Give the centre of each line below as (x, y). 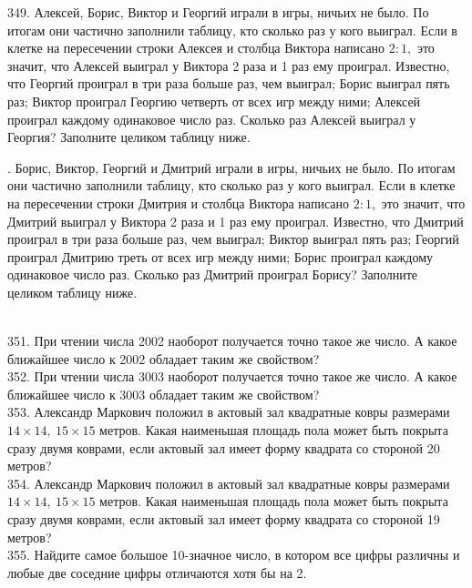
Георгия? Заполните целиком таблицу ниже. (129, 137)
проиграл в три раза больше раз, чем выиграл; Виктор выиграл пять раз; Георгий (233, 239)
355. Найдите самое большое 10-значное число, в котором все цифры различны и (234, 555)
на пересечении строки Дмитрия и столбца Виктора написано (178, 203)
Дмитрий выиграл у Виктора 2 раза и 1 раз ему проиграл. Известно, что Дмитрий (236, 221)
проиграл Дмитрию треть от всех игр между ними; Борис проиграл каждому (221, 256)
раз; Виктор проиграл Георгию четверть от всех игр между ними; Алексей (214, 101)
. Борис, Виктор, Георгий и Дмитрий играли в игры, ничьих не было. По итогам (231, 167)
